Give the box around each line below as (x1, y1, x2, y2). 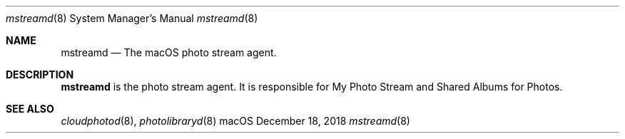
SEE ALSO (6, 103, 54, 115)
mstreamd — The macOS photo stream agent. (61, 46, 277, 58)
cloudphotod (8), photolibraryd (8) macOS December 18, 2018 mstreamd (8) (61, 115, 410, 127)
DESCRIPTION (6, 68, 74, 81)
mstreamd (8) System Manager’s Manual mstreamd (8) (6, 12, 258, 24)
